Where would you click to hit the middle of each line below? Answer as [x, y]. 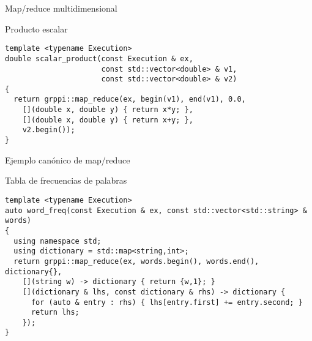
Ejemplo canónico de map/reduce [68, 159]
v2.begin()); [49, 130]
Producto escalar [36, 28]
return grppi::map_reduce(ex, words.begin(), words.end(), [136, 261]
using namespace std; [58, 241]
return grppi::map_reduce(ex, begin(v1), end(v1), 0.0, [130, 99]
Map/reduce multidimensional [61, 8]
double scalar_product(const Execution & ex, [99, 58]
